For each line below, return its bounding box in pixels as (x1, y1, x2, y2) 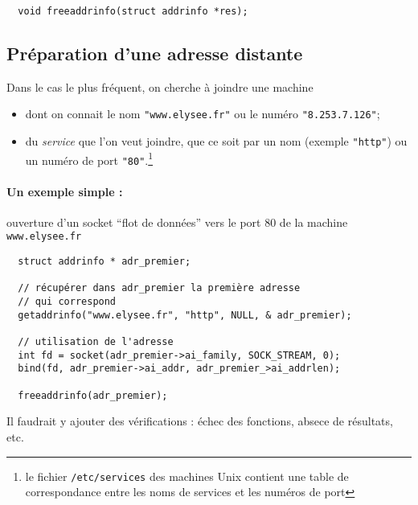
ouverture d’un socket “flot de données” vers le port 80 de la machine (6, 213, 348, 230)
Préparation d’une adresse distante (6, 41, 303, 66)
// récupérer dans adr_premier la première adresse (18, 282, 301, 294)
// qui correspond (18, 296, 117, 308)
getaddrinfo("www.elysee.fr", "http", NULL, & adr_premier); (18, 309, 352, 321)
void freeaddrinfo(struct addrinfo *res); (18, 6, 248, 17)
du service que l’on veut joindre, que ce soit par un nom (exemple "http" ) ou (25, 133, 408, 150)
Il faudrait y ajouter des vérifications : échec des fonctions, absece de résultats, (6, 413, 393, 429)
